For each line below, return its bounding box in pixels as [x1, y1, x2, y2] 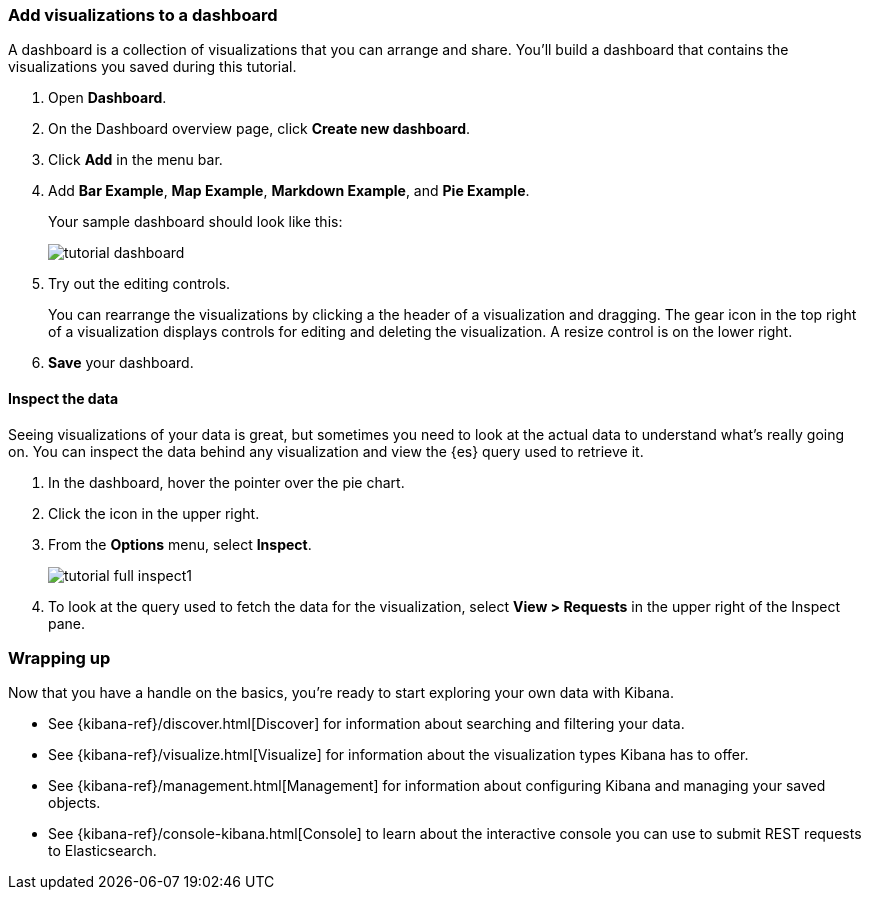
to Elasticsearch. [48, 842, 157, 860]
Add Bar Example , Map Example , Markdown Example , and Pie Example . [48, 182, 530, 200]
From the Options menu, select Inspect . [48, 535, 312, 553]
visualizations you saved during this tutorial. [8, 58, 297, 76]
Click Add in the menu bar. [48, 151, 223, 169]
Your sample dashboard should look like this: [48, 213, 343, 231]
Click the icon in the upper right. [48, 504, 260, 522]
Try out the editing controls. [48, 275, 231, 293]
